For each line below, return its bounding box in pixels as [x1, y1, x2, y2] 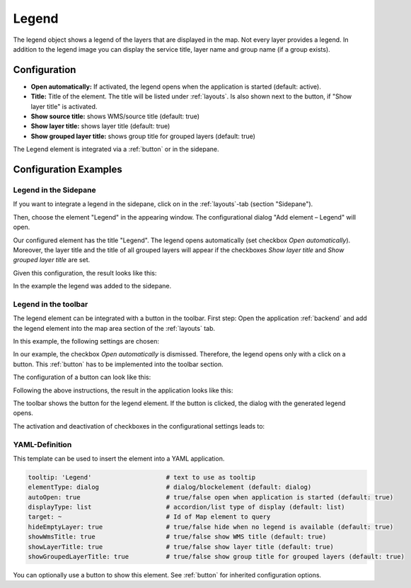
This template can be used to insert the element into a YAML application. [13, 454, 225, 463]
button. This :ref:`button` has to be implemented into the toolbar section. [13, 360, 224, 368]
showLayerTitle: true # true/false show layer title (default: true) [28, 543, 334, 550]
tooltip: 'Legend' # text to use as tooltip [28, 473, 256, 481]
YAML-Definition [13, 439, 72, 449]
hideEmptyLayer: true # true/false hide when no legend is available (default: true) [28, 523, 394, 531]
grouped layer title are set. [13, 256, 91, 264]
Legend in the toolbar [13, 299, 88, 309]
